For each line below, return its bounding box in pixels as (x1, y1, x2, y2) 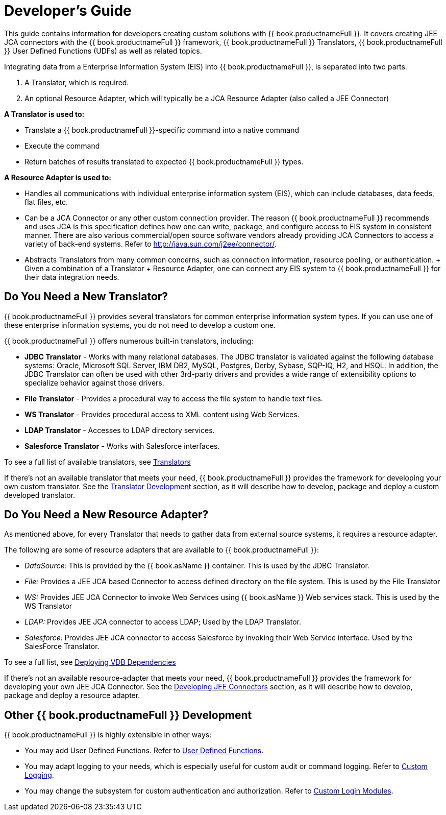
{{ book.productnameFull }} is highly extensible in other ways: (4, 730, 212, 739)
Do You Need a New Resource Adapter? (4, 508, 209, 521)
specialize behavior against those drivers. (24, 378, 164, 387)
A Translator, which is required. (24, 78, 129, 87)
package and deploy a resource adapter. (4, 691, 140, 700)
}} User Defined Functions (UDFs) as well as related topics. (4, 46, 202, 55)
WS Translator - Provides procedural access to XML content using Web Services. (24, 410, 300, 419)
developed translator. (4, 490, 76, 499)
